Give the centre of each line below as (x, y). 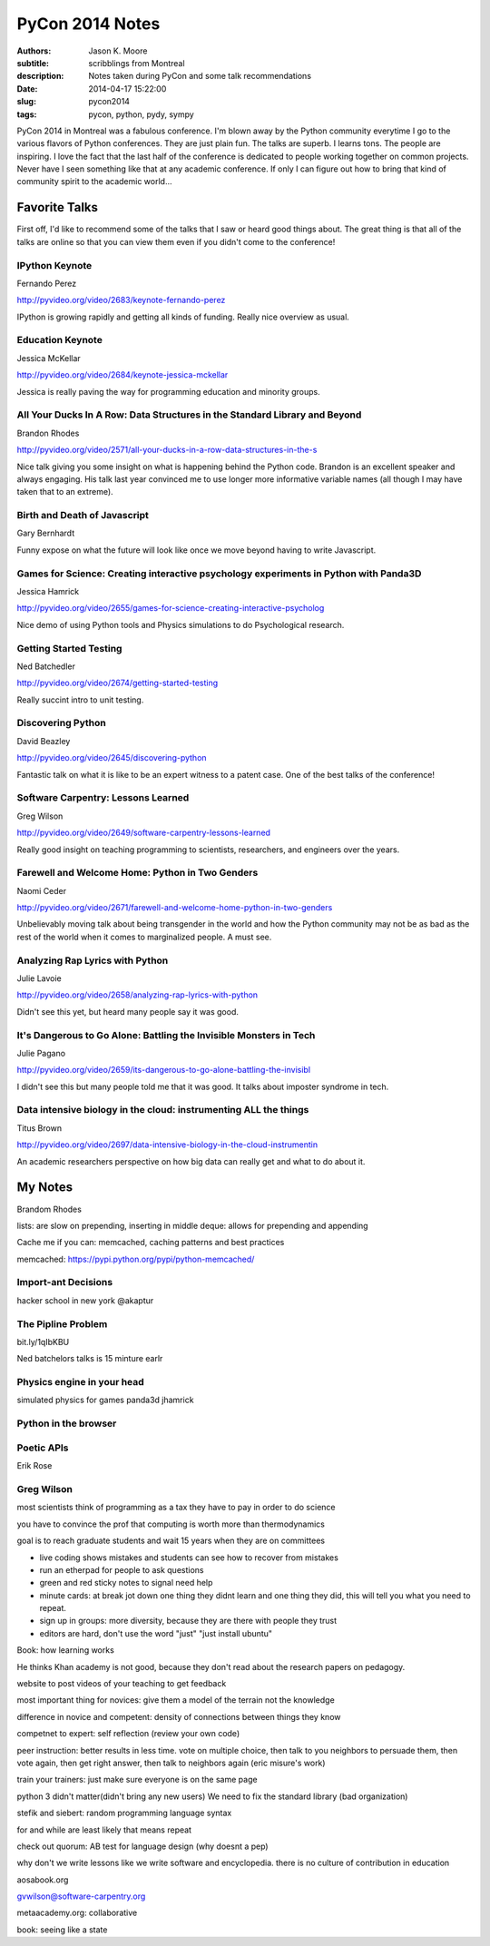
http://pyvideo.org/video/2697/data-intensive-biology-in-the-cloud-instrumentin (167, 1145)
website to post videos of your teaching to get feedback (122, 1684)
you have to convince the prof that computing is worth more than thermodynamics (171, 1524)
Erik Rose (34, 1466)
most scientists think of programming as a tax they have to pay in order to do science (176, 1508)
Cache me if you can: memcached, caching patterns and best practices (151, 1243)
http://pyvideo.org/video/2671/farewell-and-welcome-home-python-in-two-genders (175, 908)
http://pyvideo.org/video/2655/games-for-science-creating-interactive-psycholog (171, 608)
